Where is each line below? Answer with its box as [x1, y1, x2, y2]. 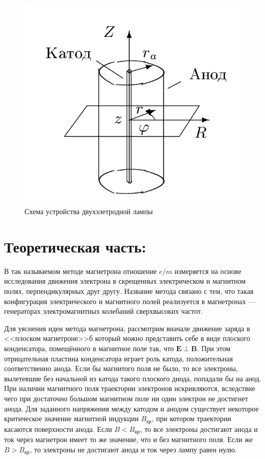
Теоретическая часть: [4, 236, 147, 257]
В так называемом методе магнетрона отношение [4, 265, 157, 276]
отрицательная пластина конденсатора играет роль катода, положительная [4, 353, 233, 363]
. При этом [197, 343, 231, 354]
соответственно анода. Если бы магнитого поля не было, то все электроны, [4, 363, 238, 374]
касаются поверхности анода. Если [4, 423, 112, 434]
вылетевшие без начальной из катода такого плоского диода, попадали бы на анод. [4, 373, 261, 383]
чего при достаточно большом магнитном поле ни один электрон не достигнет [4, 393, 248, 403]
